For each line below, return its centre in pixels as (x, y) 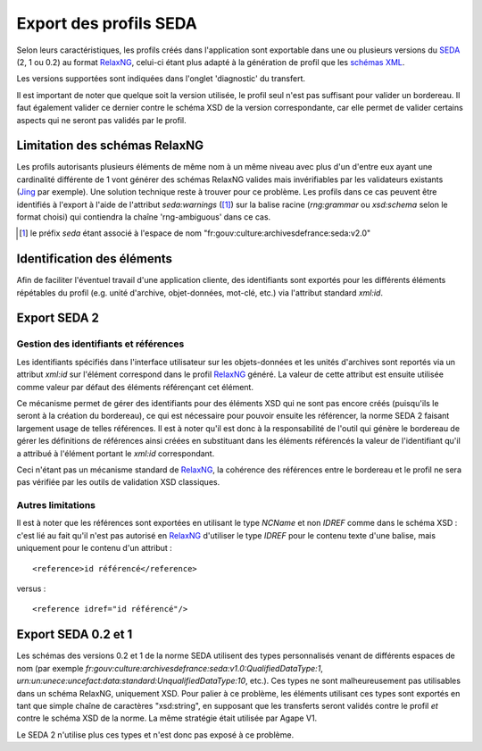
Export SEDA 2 (58, 318)
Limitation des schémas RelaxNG (110, 146)
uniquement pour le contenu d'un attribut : (95, 548)
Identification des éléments (95, 259)
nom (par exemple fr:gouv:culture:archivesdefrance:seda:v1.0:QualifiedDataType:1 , (170, 668)
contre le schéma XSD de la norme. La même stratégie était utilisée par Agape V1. (167, 718)
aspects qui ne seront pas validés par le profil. (101, 120)
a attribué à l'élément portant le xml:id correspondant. (116, 453)
